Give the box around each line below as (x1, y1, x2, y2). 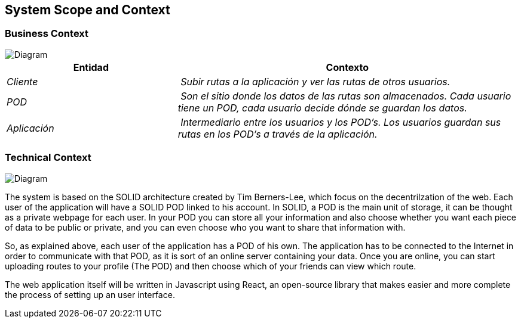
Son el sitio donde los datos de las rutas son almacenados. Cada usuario (180, 89, 511, 102)
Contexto (326, 61, 369, 73)
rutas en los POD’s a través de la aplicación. (177, 128, 378, 140)
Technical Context (5, 151, 91, 164)
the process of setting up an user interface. (5, 289, 175, 300)
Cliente (7, 75, 38, 88)
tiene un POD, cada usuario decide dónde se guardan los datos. (177, 101, 467, 114)
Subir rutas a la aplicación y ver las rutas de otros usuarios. (180, 75, 450, 88)
